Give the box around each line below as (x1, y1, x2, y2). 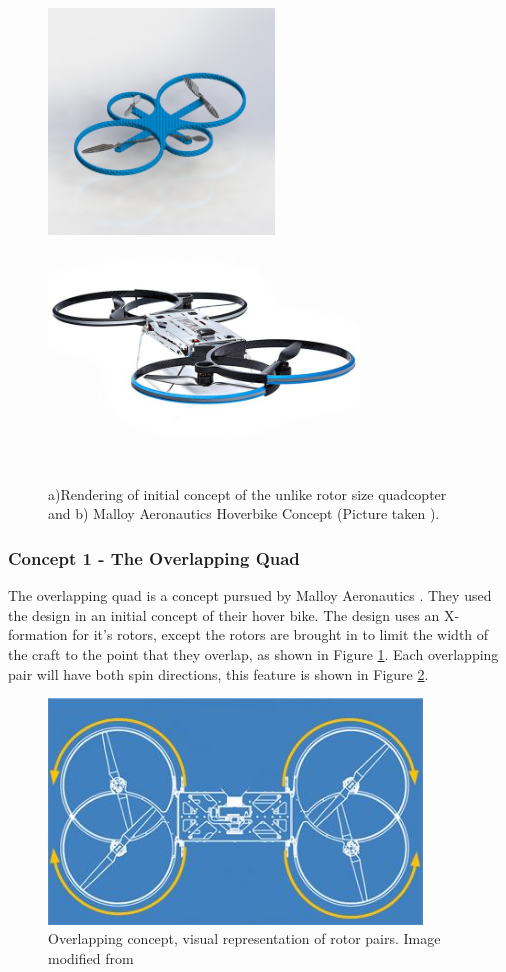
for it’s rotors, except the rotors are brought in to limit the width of (72, 624, 489, 645)
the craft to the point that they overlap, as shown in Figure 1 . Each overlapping (8, 643, 499, 664)
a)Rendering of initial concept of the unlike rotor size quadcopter (48, 483, 447, 504)
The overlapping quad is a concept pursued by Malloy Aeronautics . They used (8, 585, 492, 606)
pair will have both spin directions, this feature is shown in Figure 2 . (8, 663, 429, 684)
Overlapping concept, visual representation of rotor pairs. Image (48, 928, 441, 949)
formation (8, 624, 68, 645)
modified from (48, 948, 134, 969)
